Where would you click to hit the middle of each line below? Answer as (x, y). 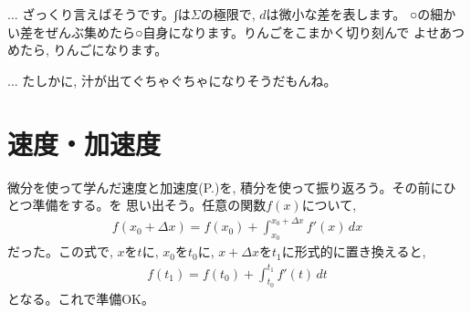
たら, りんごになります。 (94, 50)
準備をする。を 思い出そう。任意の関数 (149, 205)
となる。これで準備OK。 (81, 298)
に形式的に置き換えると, (354, 251)
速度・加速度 (84, 143)
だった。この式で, (60, 251)
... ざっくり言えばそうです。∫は (99, 14)
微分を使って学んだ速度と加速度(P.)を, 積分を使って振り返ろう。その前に (225, 187)
